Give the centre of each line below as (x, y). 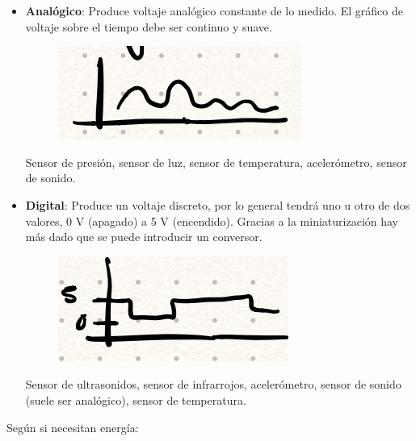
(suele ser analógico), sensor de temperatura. (136, 399)
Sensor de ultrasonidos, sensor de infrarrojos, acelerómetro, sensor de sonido (213, 384)
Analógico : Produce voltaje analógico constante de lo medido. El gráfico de (214, 10)
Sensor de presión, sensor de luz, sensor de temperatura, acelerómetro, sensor (216, 162)
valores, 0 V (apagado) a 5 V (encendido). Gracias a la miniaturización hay (212, 220)
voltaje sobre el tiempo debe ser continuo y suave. (149, 26)
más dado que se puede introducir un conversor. (144, 237)
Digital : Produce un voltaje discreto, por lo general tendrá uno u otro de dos (218, 204)
